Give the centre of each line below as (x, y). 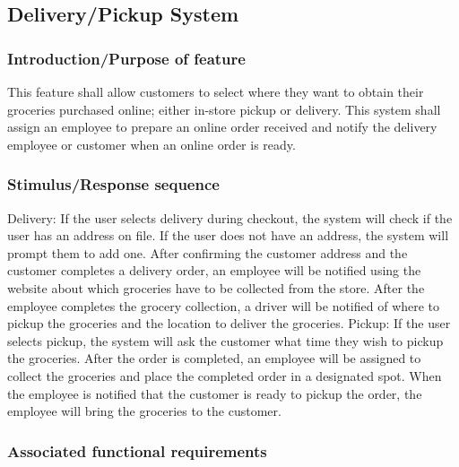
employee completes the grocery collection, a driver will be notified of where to (224, 305)
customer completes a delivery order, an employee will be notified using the (214, 270)
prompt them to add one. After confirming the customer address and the (208, 252)
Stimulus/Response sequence (113, 184)
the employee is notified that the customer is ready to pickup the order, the (215, 393)
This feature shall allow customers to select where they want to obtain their (216, 91)
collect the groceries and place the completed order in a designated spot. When (225, 375)
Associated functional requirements (137, 450)
